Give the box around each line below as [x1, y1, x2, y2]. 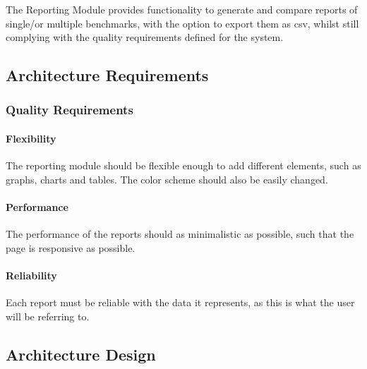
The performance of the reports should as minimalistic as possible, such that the [6, 226, 354, 241]
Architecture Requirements [6, 64, 209, 86]
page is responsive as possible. [6, 240, 136, 255]
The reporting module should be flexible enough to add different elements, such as [6, 158, 361, 173]
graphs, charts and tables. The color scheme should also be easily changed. [6, 171, 328, 186]
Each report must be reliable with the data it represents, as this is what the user [6, 295, 355, 310]
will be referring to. [6, 308, 90, 323]
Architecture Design [6, 343, 156, 365]
